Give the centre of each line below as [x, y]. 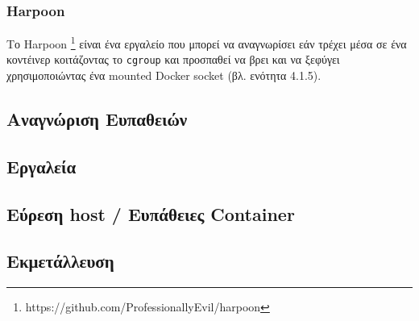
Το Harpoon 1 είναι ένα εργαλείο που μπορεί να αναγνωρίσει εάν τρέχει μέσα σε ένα [207, 42]
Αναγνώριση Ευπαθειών [97, 119]
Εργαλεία [41, 166]
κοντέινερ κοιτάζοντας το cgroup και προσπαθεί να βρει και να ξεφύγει [173, 59]
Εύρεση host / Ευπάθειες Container [151, 213]
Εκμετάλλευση [60, 261]
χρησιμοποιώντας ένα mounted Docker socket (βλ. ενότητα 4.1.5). [164, 75]
